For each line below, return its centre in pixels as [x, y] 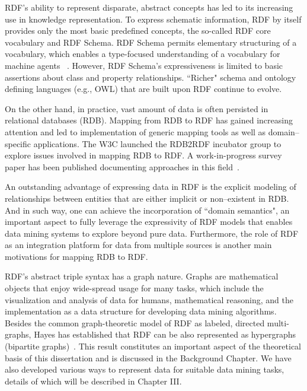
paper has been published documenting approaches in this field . [122, 166]
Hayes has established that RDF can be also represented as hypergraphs [165, 334]
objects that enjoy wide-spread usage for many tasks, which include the [134, 288]
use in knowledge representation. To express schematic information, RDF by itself [153, 19]
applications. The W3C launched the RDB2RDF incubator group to [157, 143]
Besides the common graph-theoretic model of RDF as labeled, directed [135, 322]
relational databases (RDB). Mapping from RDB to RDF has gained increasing [149, 120]
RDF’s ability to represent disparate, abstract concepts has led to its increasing [149, 7]
